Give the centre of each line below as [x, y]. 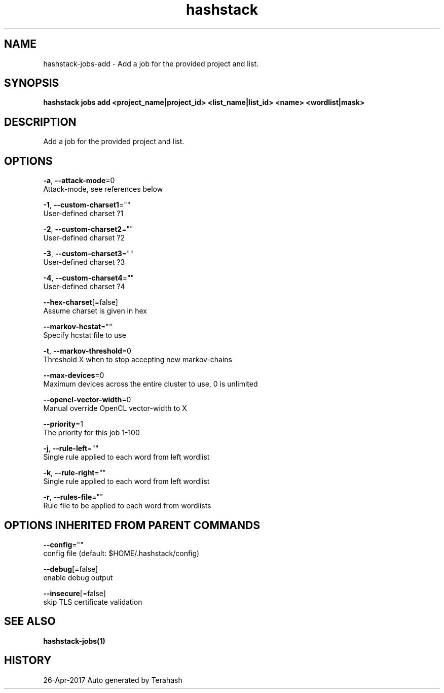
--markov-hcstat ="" [78, 327]
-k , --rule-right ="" [75, 473]
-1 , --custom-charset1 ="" [87, 205]
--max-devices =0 [74, 375]
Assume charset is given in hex [95, 311]
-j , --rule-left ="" [71, 448]
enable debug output [78, 577]
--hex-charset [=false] [81, 302]
